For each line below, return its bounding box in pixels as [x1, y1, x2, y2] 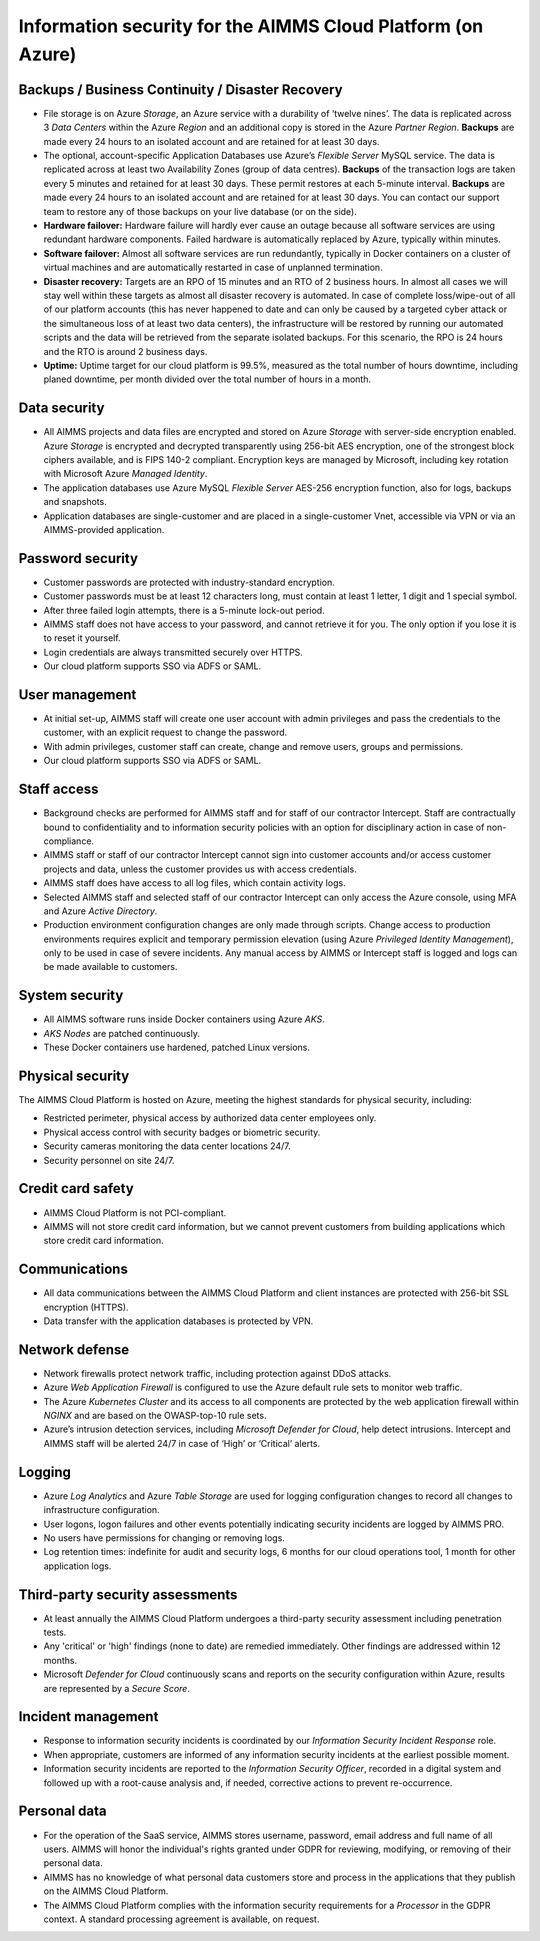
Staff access [18, 781, 99, 798]
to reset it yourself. [43, 632, 121, 644]
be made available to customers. [43, 961, 178, 973]
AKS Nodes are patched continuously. [43, 1027, 200, 1039]
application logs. [43, 1560, 112, 1572]
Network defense [18, 1341, 130, 1358]
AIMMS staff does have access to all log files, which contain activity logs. [43, 877, 346, 889]
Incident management [18, 1708, 159, 1725]
